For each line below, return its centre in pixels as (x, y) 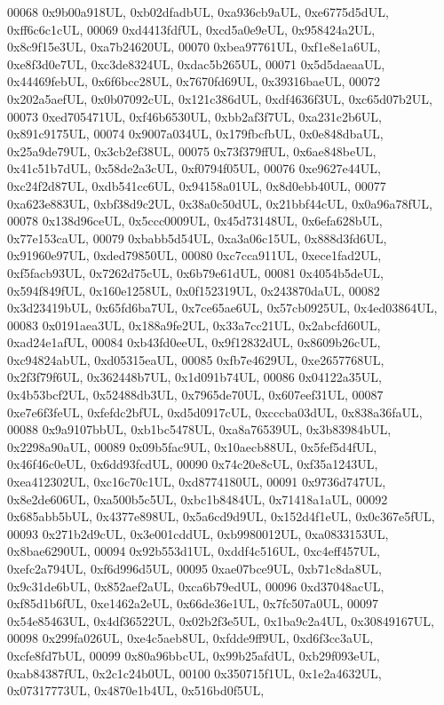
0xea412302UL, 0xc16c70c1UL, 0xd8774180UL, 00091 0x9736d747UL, (197, 482)
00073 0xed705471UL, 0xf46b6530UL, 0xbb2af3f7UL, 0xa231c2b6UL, (194, 116)
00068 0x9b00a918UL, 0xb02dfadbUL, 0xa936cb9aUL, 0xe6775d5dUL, (198, 12)
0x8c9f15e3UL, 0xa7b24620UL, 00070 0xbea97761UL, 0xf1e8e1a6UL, (194, 47)
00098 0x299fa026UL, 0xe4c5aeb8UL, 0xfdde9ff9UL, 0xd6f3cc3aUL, (190, 638)
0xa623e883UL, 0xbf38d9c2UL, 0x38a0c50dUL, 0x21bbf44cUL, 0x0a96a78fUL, (220, 203)
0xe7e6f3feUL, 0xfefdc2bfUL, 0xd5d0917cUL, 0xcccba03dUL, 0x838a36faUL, (215, 412)
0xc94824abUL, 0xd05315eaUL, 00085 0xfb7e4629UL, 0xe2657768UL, (196, 359)
